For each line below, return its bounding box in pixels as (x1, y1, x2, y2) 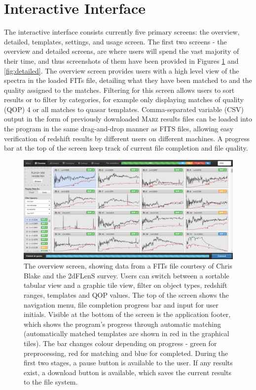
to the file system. (24, 377, 78, 387)
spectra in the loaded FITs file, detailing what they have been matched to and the (4, 75, 252, 85)
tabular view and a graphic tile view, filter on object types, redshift (24, 280, 227, 290)
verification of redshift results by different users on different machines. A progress (4, 133, 250, 143)
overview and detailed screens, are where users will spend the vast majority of (4, 46, 239, 56)
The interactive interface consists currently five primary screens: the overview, (4, 27, 240, 37)
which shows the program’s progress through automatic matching (24, 318, 221, 329)
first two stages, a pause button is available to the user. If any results (24, 357, 233, 368)
